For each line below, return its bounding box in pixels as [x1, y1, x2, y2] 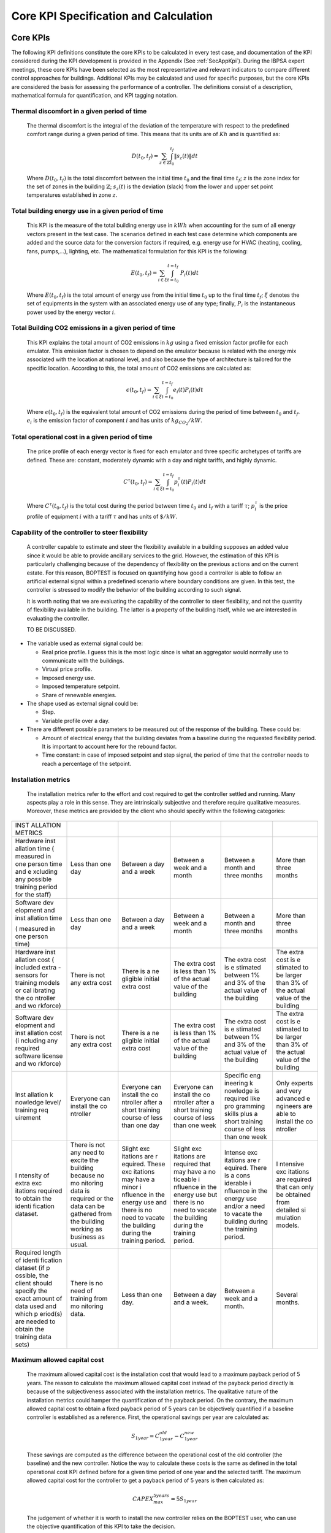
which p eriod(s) [15, 1309, 63, 1318]
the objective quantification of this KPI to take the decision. [26, 1523, 176, 1530]
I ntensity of [15, 1171, 50, 1180]
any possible [15, 874, 52, 883]
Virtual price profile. [42, 665, 93, 673]
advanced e [276, 1094, 311, 1103]
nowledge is [224, 1086, 260, 1095]
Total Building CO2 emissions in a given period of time [11, 324, 176, 332]
